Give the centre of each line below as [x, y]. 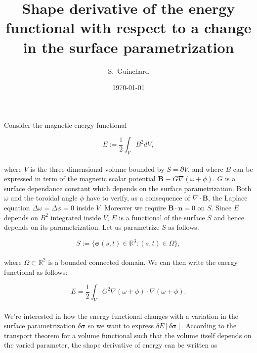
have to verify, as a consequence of [138, 198]
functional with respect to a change [128, 27]
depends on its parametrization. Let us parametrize [82, 227]
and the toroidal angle [44, 198]
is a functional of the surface [162, 217]
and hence [229, 217]
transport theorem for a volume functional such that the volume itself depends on [128, 335]
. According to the [209, 326]
